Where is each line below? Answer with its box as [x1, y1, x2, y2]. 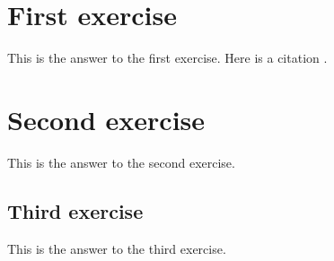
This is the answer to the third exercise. [7, 239, 226, 257]
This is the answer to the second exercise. [7, 152, 235, 171]
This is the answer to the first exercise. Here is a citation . [7, 48, 328, 67]
